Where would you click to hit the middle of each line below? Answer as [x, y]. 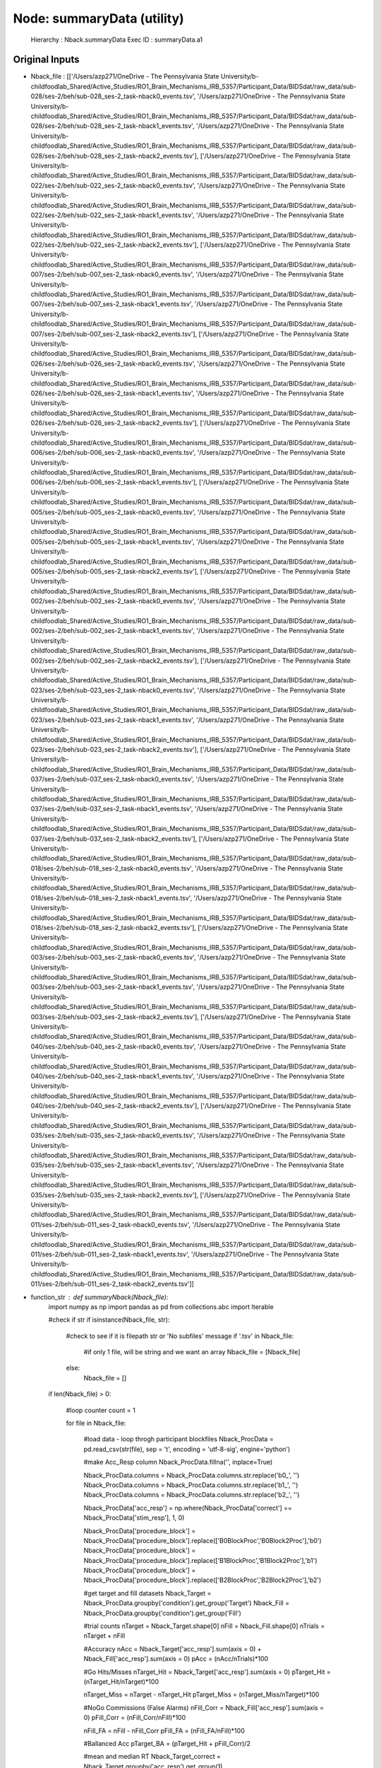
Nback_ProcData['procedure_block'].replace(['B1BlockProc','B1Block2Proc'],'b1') [200, 1560]
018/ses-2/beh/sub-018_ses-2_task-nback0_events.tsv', [112, 868]
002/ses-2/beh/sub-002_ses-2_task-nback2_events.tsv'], [115, 661]
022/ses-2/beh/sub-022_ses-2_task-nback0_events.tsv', [113, 185]
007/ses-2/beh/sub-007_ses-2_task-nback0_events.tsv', [112, 274]
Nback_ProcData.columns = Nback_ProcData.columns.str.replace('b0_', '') [192, 1475]
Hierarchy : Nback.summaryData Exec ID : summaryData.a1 [117, 40]
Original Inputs [46, 60]
